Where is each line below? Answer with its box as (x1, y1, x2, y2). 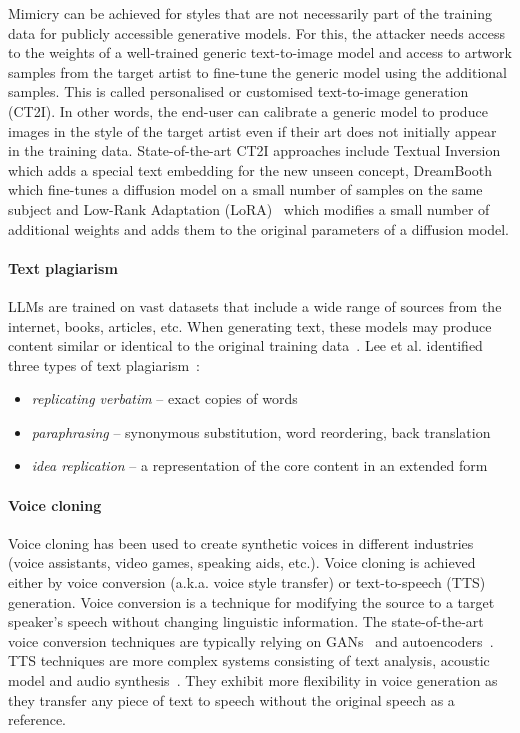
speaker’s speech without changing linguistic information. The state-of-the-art (8, 611, 484, 632)
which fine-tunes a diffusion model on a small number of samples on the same (8, 179, 483, 200)
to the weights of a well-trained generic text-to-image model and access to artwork (8, 42, 512, 63)
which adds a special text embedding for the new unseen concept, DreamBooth (8, 159, 493, 180)
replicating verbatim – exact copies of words (31, 388, 298, 409)
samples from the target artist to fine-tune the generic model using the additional (8, 61, 508, 82)
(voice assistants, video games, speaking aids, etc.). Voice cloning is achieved (8, 552, 476, 573)
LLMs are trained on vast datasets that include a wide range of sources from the (8, 295, 502, 316)
